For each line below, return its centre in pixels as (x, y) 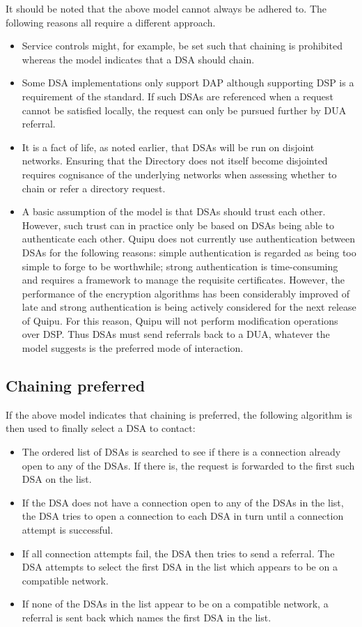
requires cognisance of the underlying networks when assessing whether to (179, 174)
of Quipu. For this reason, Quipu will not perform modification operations (180, 320)
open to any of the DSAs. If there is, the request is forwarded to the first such (188, 465)
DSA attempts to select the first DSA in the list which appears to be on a (180, 567)
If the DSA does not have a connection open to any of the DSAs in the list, (183, 502)
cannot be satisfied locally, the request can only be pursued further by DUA (184, 110)
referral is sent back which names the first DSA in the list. (147, 617)
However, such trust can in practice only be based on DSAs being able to (178, 225)
